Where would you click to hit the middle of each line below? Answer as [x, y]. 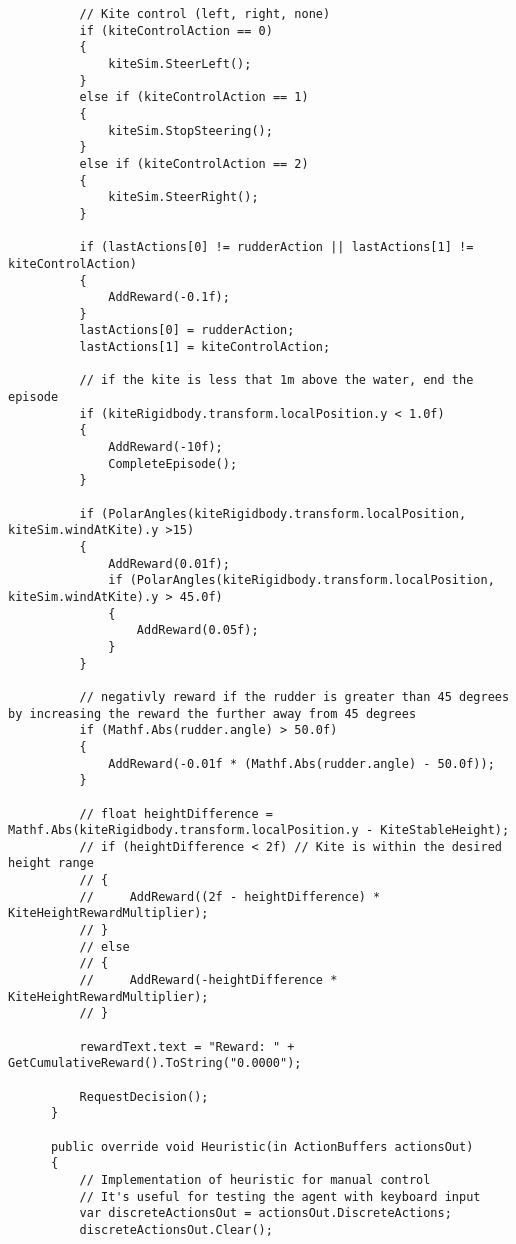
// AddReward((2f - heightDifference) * [230, 896]
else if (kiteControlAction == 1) [194, 97]
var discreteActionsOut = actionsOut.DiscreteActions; [265, 1213]
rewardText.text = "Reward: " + [187, 1046]
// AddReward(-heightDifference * [208, 980]
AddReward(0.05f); [197, 630]
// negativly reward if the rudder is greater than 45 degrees [294, 696]
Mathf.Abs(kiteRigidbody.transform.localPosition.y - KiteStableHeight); [259, 830]
